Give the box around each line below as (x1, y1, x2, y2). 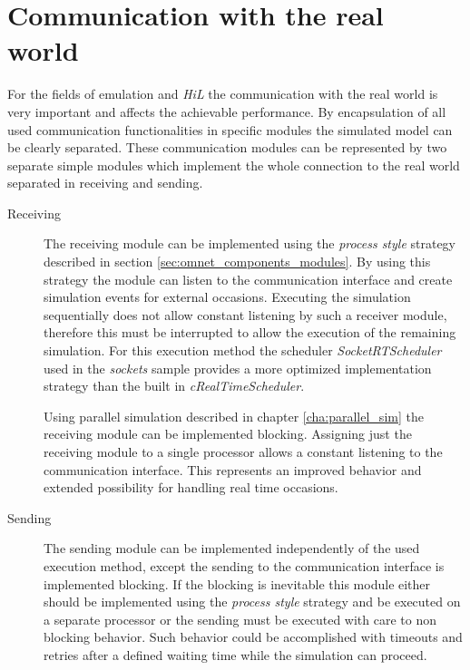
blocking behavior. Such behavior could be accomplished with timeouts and (44, 627, 463, 646)
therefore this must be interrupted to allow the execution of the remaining (44, 323, 456, 342)
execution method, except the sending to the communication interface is (44, 556, 445, 575)
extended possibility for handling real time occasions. (44, 478, 338, 497)
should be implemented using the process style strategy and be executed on (44, 592, 461, 611)
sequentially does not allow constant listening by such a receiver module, (44, 305, 447, 324)
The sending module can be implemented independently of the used (44, 539, 420, 558)
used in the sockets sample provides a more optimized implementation (44, 358, 432, 377)
